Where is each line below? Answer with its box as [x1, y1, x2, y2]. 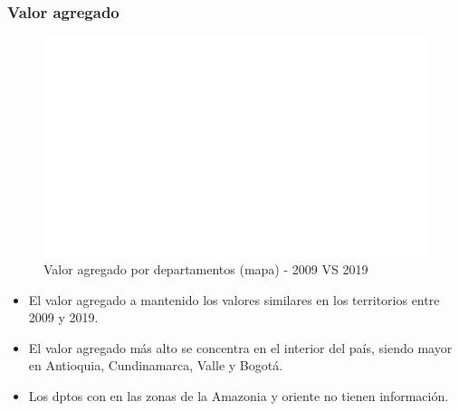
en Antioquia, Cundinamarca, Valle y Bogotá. [28, 356, 283, 375]
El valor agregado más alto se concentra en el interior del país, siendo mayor [28, 338, 453, 357]
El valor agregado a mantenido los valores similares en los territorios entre [28, 290, 440, 309]
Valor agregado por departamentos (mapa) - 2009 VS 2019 [43, 260, 368, 279]
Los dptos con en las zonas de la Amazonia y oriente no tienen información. [28, 387, 449, 405]
